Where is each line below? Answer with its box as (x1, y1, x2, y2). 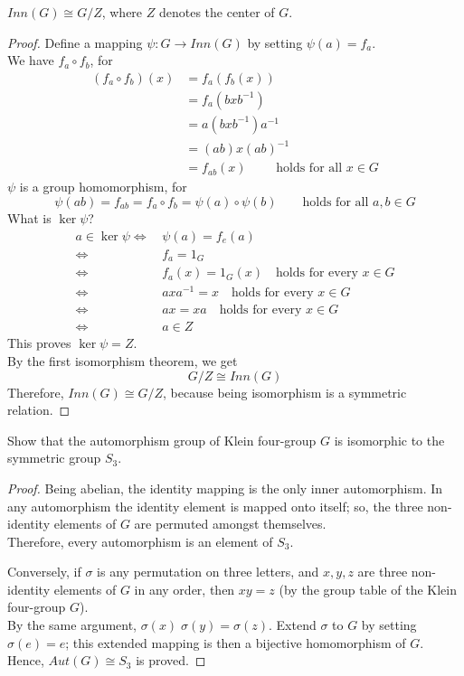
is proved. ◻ (136, 651, 206, 670)
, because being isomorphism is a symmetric (163, 382, 407, 401)
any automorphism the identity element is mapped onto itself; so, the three (7, 496, 423, 515)
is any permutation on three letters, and (97, 562, 319, 581)
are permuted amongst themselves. (134, 514, 327, 533)
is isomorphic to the (334, 430, 445, 449)
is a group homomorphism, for (19, 177, 187, 196)
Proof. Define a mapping (7, 33, 143, 52)
